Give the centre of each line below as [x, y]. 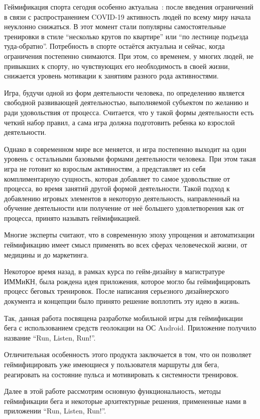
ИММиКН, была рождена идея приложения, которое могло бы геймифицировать [127, 281]
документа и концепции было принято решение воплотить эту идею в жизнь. [122, 301]
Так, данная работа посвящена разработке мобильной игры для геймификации [123, 318]
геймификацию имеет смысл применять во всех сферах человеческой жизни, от [126, 245]
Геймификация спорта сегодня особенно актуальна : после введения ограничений [129, 7]
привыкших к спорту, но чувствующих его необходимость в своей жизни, [117, 66]
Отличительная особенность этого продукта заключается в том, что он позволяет [128, 354]
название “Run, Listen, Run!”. [50, 337]
